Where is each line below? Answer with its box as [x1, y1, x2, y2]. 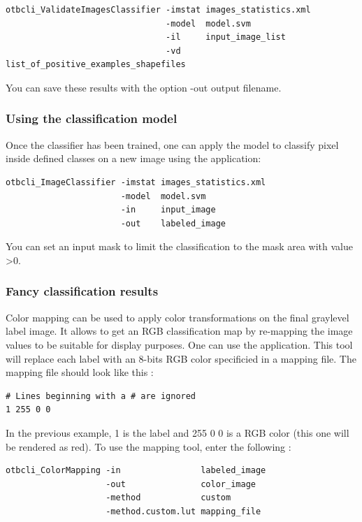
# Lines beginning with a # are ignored [6, 391, 196, 401]
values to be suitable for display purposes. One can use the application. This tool [6, 337, 353, 351]
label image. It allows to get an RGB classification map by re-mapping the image [6, 324, 353, 338]
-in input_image [120, 205, 216, 215]
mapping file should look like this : [6, 365, 154, 379]
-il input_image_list [166, 32, 286, 43]
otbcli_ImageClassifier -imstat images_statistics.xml [6, 177, 266, 187]
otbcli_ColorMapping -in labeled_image [6, 465, 266, 476]
